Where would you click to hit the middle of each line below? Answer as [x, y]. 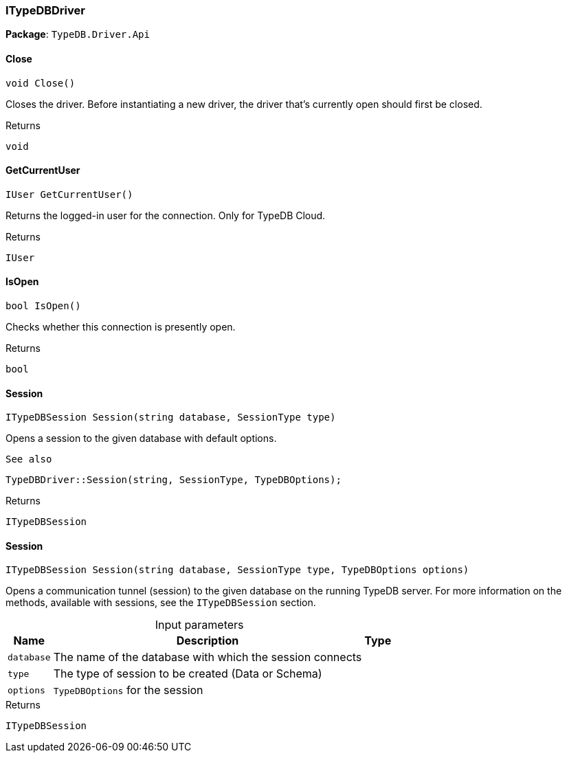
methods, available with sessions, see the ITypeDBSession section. [161, 603]
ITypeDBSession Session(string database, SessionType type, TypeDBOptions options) [237, 570]
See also [29, 459]
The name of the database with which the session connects [208, 657]
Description [208, 641]
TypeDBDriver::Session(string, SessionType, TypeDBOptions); [174, 480]
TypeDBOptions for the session [128, 690]
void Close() [41, 83]
